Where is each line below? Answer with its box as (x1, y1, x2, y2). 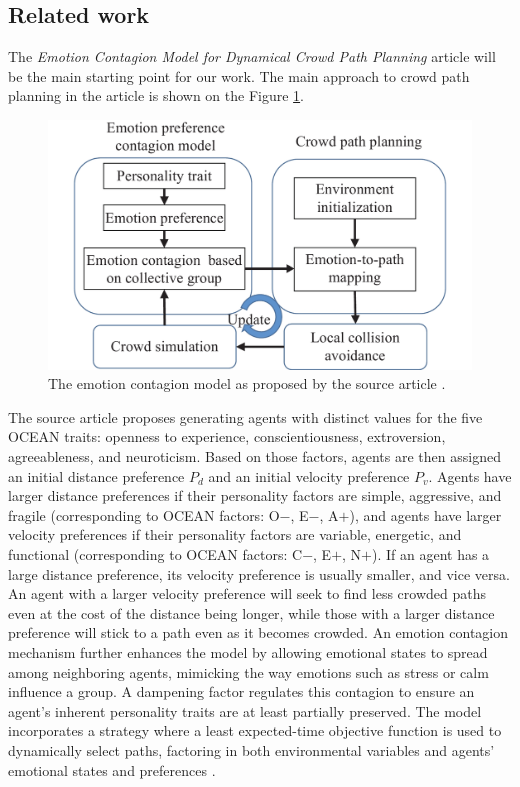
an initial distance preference (8, 465, 185, 486)
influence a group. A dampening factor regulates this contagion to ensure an (8, 681, 475, 702)
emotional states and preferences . (8, 759, 216, 780)
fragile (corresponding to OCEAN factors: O (8, 504, 280, 525)
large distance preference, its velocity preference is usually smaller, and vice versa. (8, 563, 510, 584)
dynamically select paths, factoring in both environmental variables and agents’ (8, 739, 495, 760)
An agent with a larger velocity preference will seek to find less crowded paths (8, 583, 487, 604)
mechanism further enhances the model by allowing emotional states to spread (8, 641, 488, 662)
